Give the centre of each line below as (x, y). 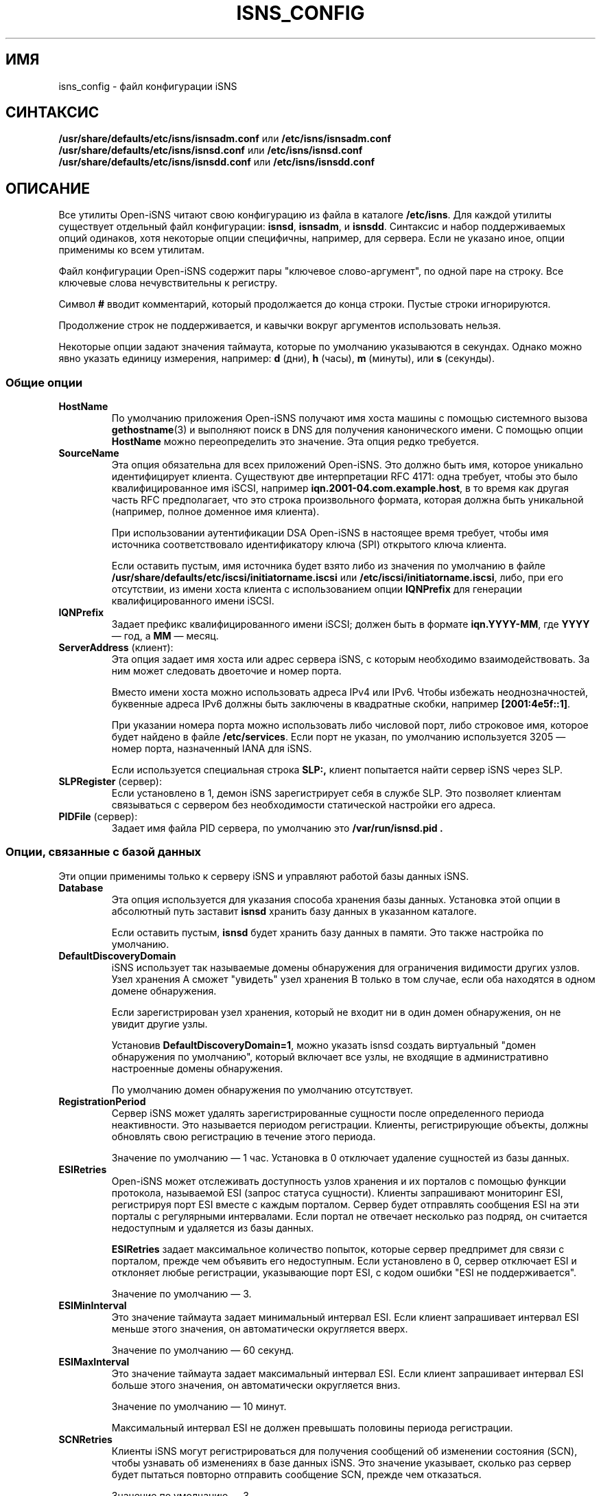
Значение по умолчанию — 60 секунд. (203, 1350)
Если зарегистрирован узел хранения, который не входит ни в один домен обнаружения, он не (336, 1012)
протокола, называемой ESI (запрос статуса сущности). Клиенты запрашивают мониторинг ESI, (337, 1192)
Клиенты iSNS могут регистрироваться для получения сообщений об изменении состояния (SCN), (344, 1451)
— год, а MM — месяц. (165, 636)
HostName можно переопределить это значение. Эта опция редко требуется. (295, 442)
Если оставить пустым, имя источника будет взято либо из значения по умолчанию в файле (328, 566)
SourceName (89, 453)
